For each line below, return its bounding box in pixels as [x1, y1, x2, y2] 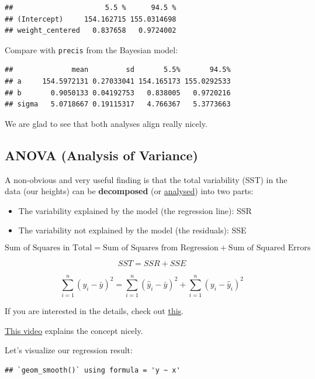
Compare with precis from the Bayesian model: [5, 43, 178, 56]
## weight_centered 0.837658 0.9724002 [5, 26, 176, 35]
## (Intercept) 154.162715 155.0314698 [5, 15, 176, 23]
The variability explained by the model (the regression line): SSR [18, 204, 252, 216]
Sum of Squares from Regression [103, 243, 219, 252]
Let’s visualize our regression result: [5, 344, 133, 356]
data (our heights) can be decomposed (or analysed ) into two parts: [5, 185, 254, 197]
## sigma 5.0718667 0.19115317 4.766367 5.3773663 [5, 100, 231, 109]
